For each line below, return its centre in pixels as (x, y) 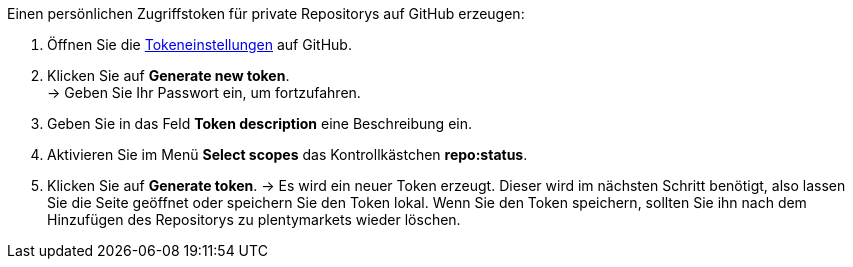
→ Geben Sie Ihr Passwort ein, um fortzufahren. (204, 92)
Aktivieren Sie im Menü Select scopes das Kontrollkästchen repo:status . (287, 154)
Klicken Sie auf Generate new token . (168, 75)
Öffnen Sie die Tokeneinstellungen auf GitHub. (199, 44)
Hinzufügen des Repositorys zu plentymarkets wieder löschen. (254, 219)
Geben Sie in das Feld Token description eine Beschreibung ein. (259, 123)
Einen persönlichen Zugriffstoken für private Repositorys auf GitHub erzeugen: (266, 13)
